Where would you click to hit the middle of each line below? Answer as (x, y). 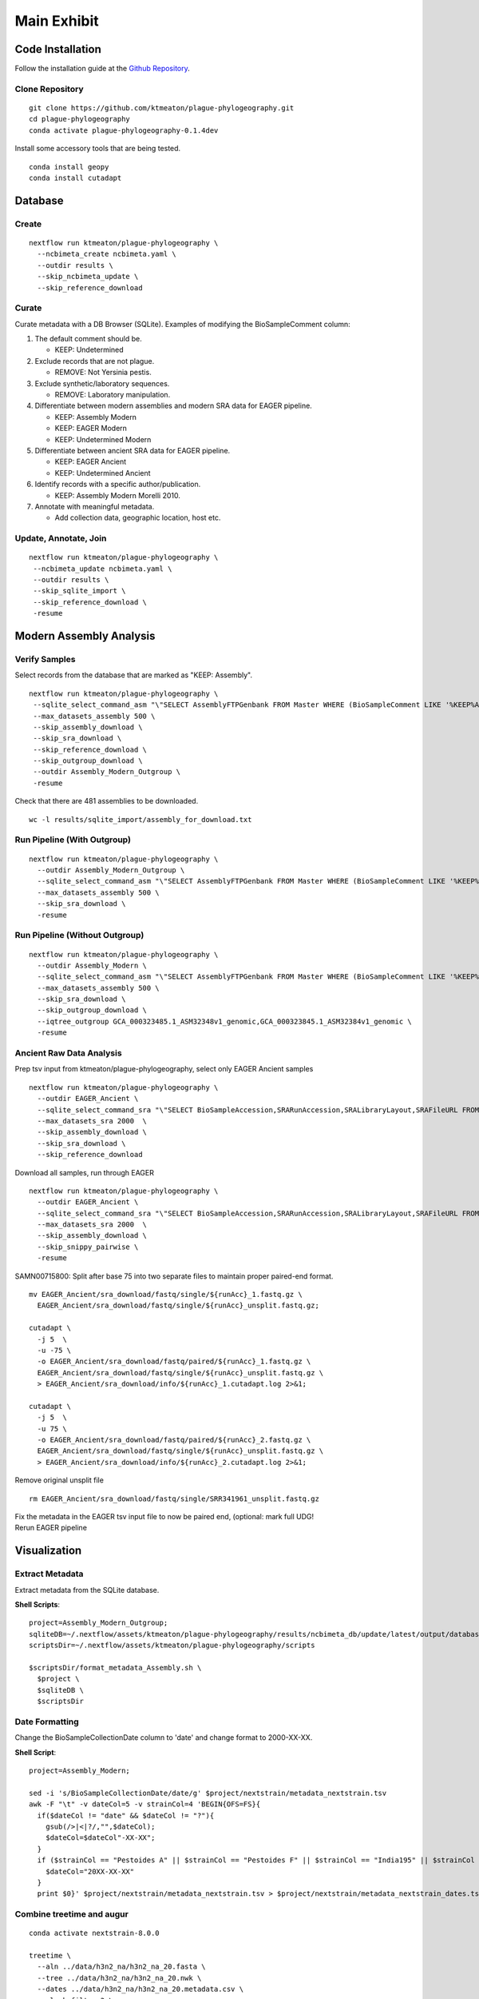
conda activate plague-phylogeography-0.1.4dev (124, 130)
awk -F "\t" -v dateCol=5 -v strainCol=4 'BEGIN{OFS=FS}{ (145, 1804)
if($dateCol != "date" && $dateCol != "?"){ (126, 1815)
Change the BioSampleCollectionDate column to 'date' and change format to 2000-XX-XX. (164, 1738)
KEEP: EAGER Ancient (91, 462)
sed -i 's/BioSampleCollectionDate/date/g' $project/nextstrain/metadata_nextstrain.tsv (208, 1793)
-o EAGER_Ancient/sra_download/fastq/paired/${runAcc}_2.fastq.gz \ (174, 1440)
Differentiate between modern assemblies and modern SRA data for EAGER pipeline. (174, 406)
